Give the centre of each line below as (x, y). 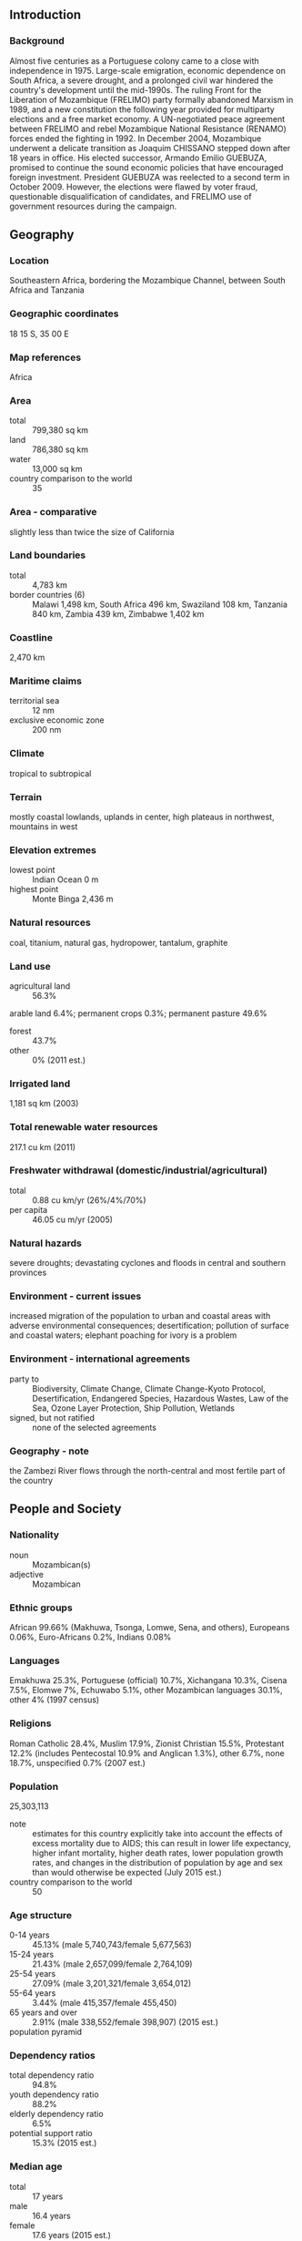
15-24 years (32, 1955)
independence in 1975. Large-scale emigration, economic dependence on (148, 70)
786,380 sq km (60, 449)
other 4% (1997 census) (55, 1700)
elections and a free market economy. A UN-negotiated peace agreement (147, 118)
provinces (28, 1273)
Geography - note (49, 1451)
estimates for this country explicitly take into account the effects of (158, 1833)
